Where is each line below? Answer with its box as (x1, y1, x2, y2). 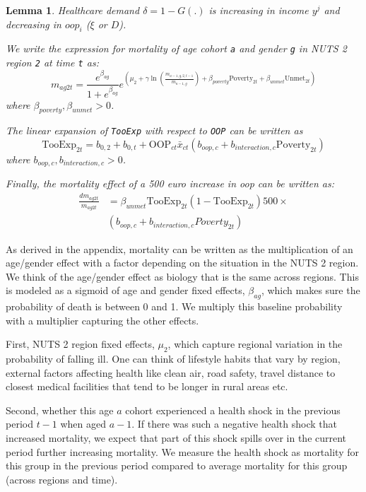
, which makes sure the (261, 283, 360, 298)
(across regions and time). (6, 471, 118, 486)
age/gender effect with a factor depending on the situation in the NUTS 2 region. (6, 255, 359, 270)
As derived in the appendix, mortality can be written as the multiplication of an (6, 241, 353, 256)
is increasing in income (208, 3, 309, 17)
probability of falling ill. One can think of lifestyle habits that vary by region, (6, 351, 341, 366)
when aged (60, 416, 107, 431)
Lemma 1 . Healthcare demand (6, 3, 140, 17)
